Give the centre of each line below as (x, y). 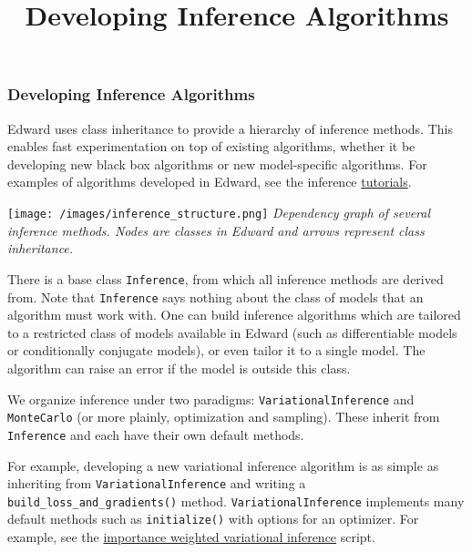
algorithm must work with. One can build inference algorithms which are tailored (234, 315)
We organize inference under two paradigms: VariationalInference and (211, 399)
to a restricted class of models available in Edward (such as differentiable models (232, 332)
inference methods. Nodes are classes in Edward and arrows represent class (216, 230)
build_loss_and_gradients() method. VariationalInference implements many (236, 501)
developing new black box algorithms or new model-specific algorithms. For (217, 164)
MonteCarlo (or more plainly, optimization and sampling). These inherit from (224, 417)
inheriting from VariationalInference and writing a (157, 483)
